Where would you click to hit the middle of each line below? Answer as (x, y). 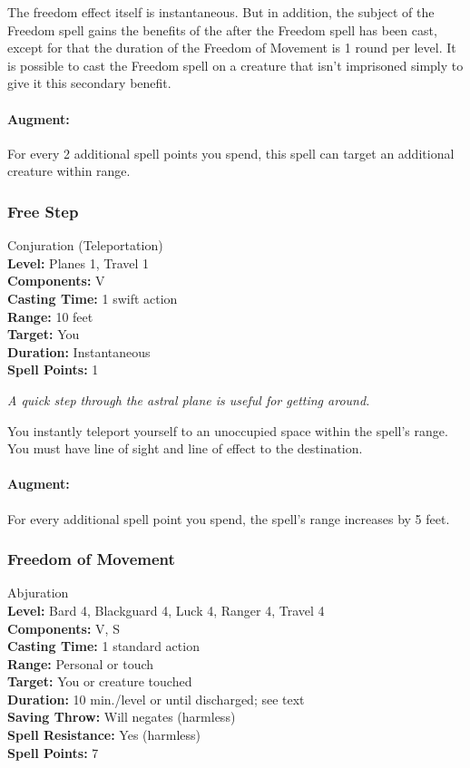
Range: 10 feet (50, 316)
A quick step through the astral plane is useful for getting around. (189, 399)
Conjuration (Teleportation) (85, 245)
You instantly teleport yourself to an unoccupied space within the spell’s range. (228, 430)
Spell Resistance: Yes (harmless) (104, 735)
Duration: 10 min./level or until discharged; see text (156, 699)
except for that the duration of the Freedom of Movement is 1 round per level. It (232, 48)
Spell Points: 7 (53, 752)
